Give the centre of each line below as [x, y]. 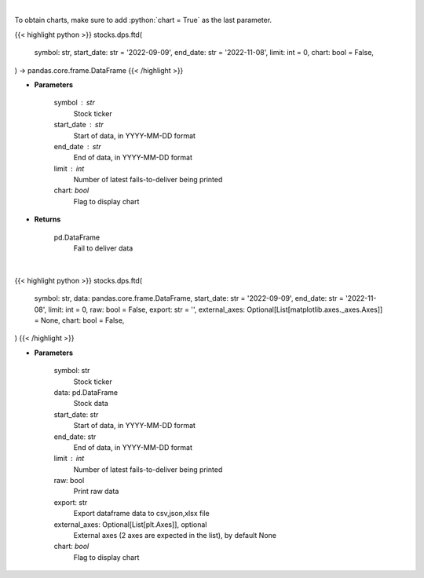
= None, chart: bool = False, [79, 320]
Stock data [91, 404]
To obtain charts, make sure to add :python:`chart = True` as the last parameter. [143, 20]
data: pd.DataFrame [86, 392]
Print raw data [96, 492]
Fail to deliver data [103, 248]
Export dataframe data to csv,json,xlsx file [141, 514]
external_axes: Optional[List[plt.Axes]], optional [130, 524]
